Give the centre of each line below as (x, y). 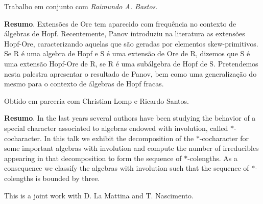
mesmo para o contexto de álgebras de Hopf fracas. (84, 84)
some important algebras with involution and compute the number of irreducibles (131, 148)
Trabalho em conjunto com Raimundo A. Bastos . (81, 6)
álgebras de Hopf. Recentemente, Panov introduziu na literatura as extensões (125, 33)
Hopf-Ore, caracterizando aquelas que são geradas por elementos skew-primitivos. (131, 43)
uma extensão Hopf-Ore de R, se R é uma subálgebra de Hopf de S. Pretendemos (131, 63)
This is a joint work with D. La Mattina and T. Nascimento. (99, 195)
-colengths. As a (212, 158)
